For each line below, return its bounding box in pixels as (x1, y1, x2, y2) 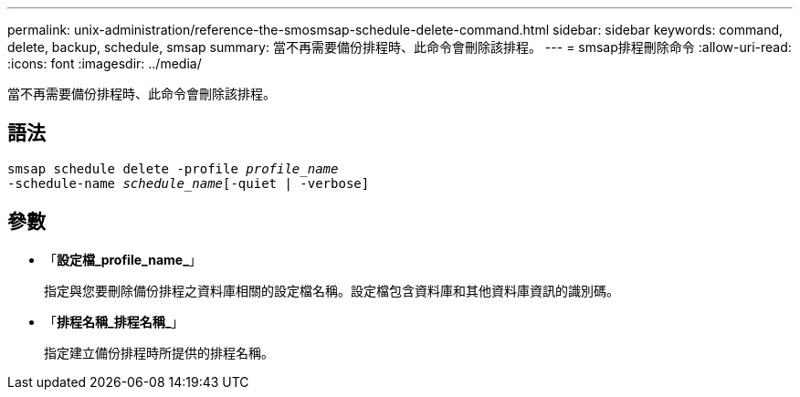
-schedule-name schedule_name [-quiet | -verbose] (7, 175, 370, 191)
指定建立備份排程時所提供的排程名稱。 (44, 344, 274, 360)
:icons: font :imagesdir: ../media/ (7, 56, 202, 71)
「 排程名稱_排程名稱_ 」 (44, 313, 184, 329)
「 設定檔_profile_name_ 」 (44, 251, 202, 267)
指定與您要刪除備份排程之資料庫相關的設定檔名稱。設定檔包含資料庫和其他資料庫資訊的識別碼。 (44, 282, 619, 298)
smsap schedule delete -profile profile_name (7, 161, 339, 176)
